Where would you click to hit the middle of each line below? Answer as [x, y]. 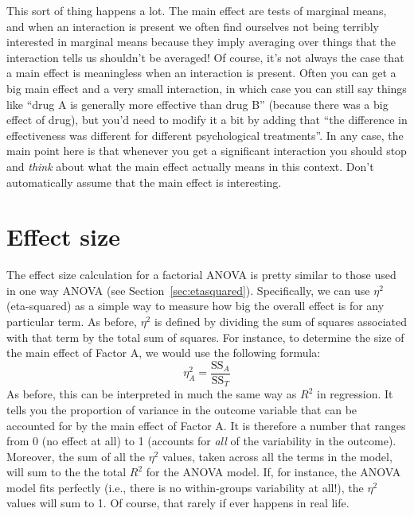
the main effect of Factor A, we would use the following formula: [164, 353]
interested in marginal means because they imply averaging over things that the [201, 42]
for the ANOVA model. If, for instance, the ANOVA [273, 472]
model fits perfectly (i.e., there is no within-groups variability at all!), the [185, 487]
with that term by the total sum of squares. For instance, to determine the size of [205, 337]
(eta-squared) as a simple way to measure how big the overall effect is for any [195, 306]
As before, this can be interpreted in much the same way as [152, 394]
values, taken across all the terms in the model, [277, 456]
